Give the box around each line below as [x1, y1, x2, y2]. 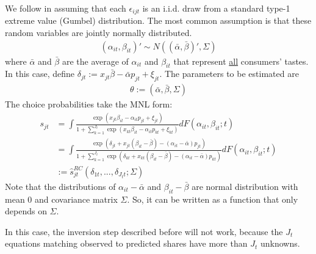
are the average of [62, 54, 129, 67]
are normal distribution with [192, 180, 298, 192]
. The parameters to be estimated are [159, 67, 299, 80]
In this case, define [5, 67, 75, 80]
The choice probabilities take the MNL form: [5, 98, 173, 111]
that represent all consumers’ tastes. [173, 54, 309, 67]
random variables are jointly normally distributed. [5, 26, 192, 39]
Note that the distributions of [5, 180, 116, 192]
